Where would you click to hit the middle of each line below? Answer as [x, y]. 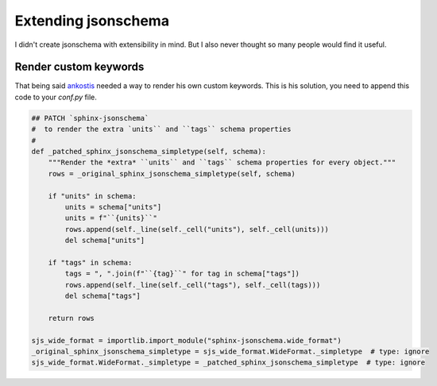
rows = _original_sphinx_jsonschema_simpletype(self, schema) [172, 174]
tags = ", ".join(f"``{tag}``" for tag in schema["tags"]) [182, 274]
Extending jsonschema [92, 21]
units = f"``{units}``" [111, 218]
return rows [72, 318]
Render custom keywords [79, 67]
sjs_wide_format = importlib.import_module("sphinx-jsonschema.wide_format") [186, 340]
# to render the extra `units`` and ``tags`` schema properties [161, 129]
